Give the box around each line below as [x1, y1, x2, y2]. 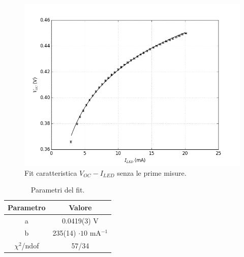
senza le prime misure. [117, 167, 187, 178]
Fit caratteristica [24, 167, 77, 178]
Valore [69, 202, 92, 212]
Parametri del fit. [30, 184, 85, 195]
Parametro [8, 202, 46, 212]
